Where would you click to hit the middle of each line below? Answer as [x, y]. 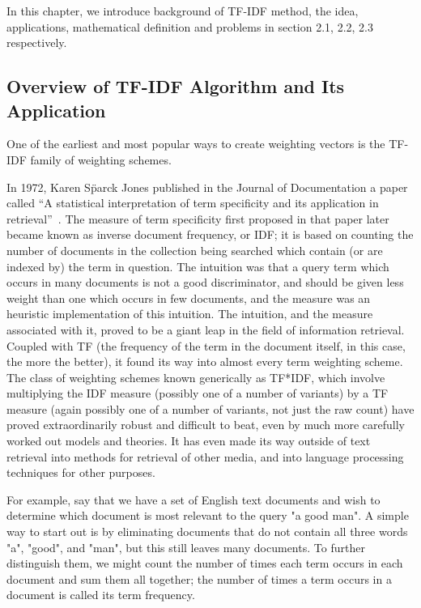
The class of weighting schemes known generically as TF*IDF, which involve [196, 377]
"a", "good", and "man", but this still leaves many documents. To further [186, 547]
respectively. [37, 43]
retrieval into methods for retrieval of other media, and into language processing [205, 456]
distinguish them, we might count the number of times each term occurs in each [205, 563]
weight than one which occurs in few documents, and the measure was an [189, 298]
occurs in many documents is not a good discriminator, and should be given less [205, 282]
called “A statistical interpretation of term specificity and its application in [193, 203]
